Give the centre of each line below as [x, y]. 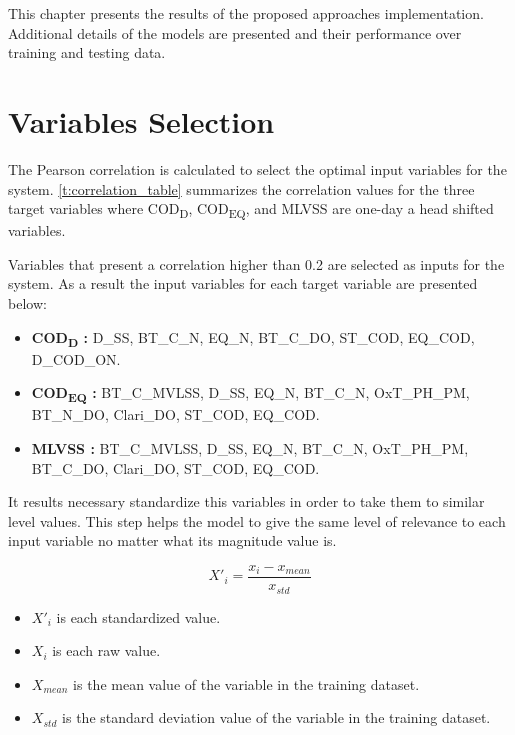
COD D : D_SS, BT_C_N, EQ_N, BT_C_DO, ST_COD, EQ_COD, [253, 338]
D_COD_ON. [76, 358]
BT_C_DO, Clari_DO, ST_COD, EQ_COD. [175, 467]
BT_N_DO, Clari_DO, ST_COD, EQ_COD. [175, 414]
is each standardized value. [138, 616]
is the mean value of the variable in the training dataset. [246, 683]
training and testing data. [87, 52]
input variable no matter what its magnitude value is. [172, 540]
